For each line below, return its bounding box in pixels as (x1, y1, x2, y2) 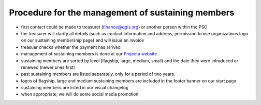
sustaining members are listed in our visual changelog (21, 85, 129, 91)
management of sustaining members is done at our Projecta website (21, 51, 157, 57)
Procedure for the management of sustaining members (9, 7, 234, 18)
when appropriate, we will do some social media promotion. (21, 92, 140, 97)
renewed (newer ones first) (21, 64, 75, 70)
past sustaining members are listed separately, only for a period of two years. (21, 71, 175, 77)
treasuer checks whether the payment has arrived (21, 44, 121, 50)
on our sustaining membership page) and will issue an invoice (21, 38, 145, 43)
